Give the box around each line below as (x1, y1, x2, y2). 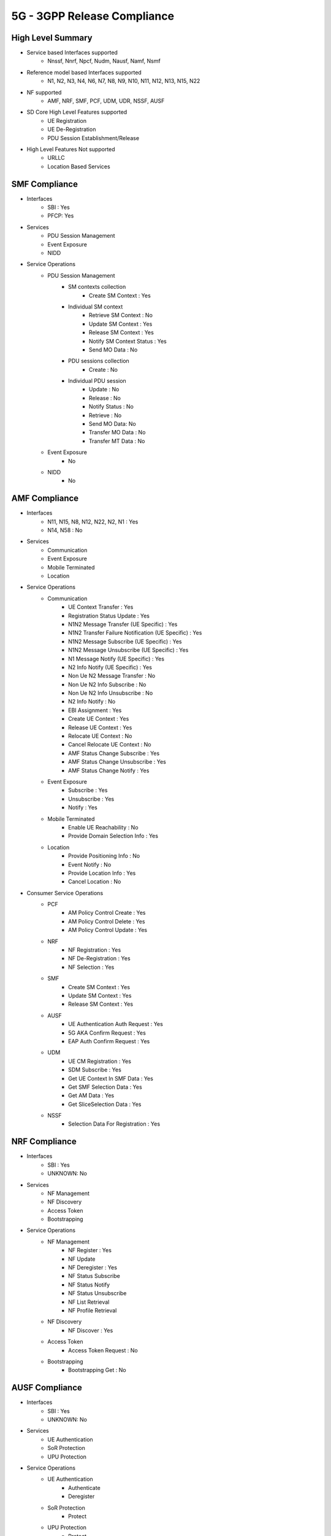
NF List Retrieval (68, 1298, 110, 1306)
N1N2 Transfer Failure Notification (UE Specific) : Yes (68, 629, 202, 637)
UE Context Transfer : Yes (68, 603, 134, 611)
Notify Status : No (89, 403, 134, 410)
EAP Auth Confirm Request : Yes (68, 1037, 150, 1044)
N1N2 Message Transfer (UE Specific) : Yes (68, 621, 178, 628)
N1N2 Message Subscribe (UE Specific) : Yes (68, 638, 182, 645)
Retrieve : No (89, 412, 122, 419)
